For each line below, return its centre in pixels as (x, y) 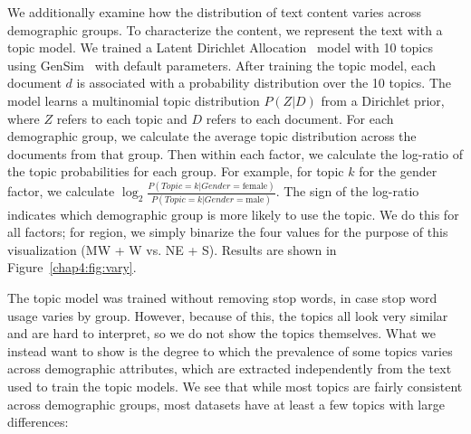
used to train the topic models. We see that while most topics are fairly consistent (235, 386)
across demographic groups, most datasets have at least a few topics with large (226, 404)
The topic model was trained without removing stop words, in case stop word (222, 297)
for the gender (398, 171)
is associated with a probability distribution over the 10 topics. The (264, 83)
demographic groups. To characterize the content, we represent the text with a (225, 29)
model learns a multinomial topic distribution (134, 100)
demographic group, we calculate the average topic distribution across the (212, 136)
